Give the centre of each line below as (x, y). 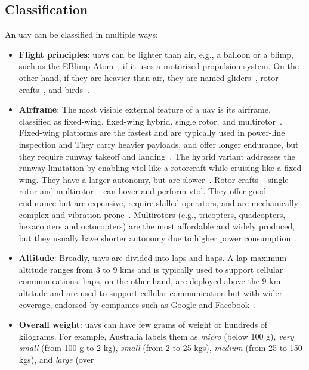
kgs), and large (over (56, 360)
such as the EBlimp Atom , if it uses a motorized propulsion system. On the (159, 66)
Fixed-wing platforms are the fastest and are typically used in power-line (152, 133)
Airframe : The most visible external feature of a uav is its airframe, (145, 109)
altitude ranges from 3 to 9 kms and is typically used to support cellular (151, 269)
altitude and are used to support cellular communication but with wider (151, 293)
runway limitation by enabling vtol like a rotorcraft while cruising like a (150, 168)
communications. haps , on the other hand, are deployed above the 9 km (150, 281)
